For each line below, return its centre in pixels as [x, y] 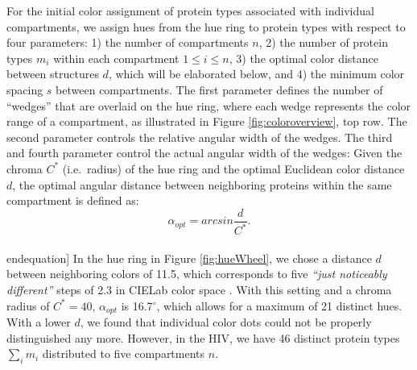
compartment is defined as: [73, 200]
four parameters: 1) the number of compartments [128, 42]
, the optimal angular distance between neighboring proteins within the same [202, 184]
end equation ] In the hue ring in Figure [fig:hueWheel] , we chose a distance [189, 258]
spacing [25, 89]
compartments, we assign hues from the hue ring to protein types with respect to [206, 26]
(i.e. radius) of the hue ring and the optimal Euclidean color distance [233, 168]
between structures [53, 74]
